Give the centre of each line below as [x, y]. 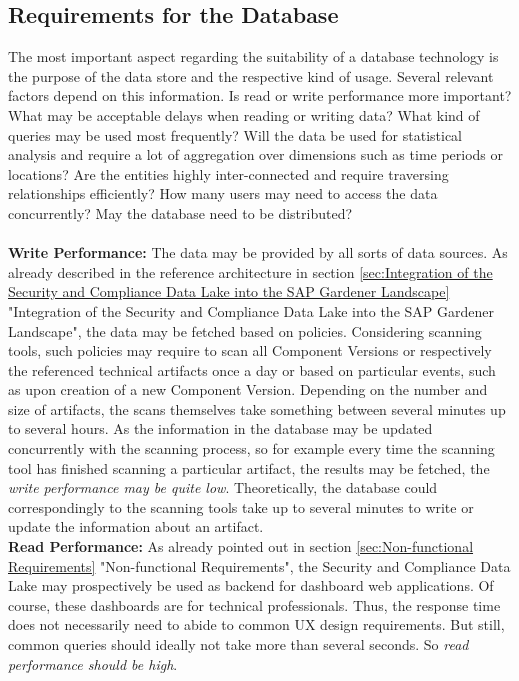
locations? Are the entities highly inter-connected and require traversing [228, 173]
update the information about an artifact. [136, 526]
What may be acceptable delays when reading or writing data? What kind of [244, 114]
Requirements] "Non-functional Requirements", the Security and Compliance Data [259, 565]
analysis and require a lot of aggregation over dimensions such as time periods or [256, 154]
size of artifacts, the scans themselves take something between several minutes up [257, 408]
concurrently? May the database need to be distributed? [180, 212]
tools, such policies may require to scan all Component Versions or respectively [250, 350]
